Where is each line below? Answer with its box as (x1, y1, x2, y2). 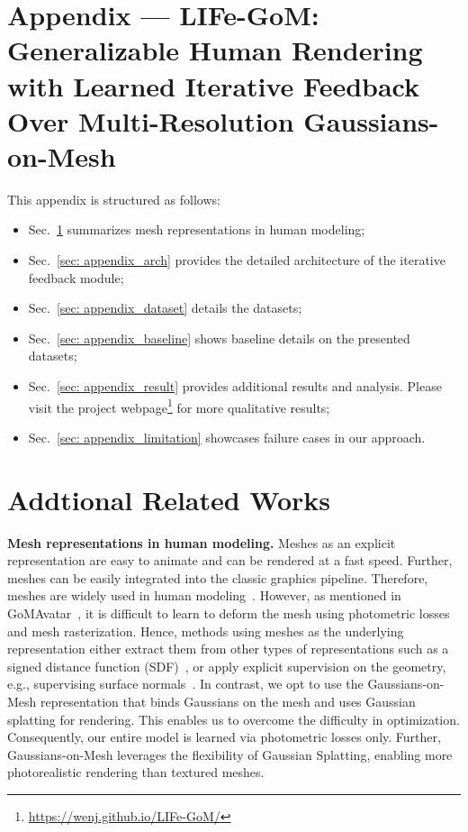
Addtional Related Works (7, 480, 331, 517)
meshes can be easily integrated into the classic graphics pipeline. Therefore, (7, 568, 428, 587)
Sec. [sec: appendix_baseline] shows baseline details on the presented (28, 328, 410, 347)
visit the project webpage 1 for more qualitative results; (28, 395, 330, 416)
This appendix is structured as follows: (7, 189, 220, 208)
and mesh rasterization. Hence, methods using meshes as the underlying (7, 621, 404, 640)
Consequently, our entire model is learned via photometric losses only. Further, (7, 727, 441, 746)
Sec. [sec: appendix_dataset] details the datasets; (28, 298, 302, 317)
